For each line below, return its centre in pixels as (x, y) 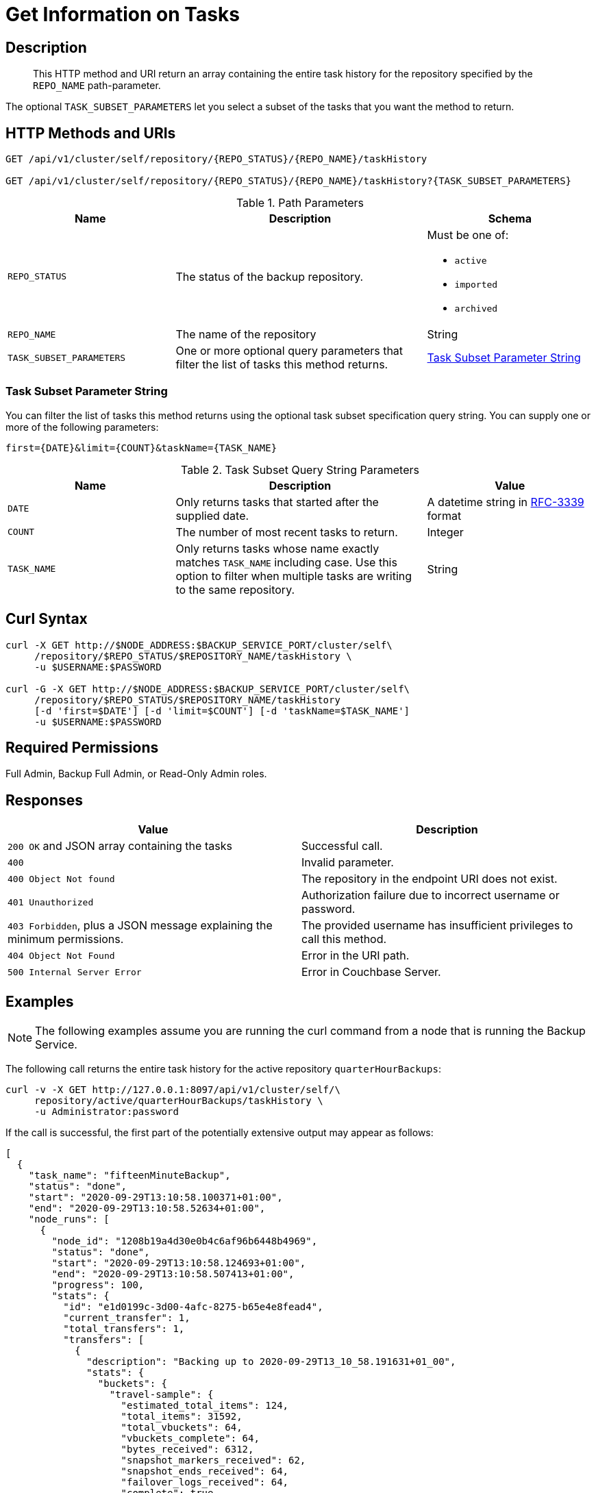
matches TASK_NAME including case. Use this (286, 562)
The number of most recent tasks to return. (287, 532)
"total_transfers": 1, (124, 1329)
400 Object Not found (61, 879)
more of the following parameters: (82, 427)
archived (476, 309)
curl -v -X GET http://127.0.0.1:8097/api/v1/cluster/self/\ (173, 1090)
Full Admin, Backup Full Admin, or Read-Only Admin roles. (136, 774)
